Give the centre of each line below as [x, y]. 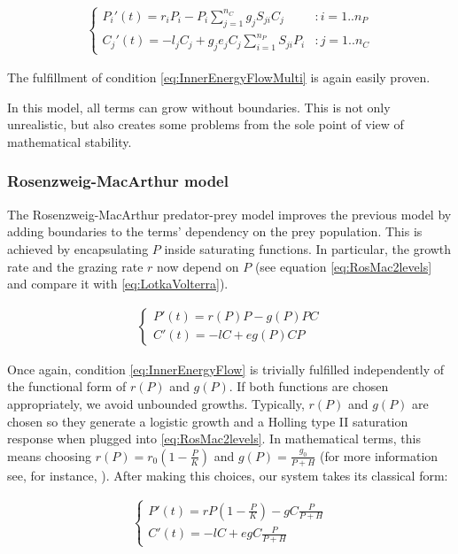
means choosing [50, 455]
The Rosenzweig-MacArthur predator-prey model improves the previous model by [229, 214]
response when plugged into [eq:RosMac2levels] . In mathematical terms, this [214, 439]
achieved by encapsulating [78, 248]
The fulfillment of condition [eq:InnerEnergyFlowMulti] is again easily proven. [219, 77]
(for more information [379, 455]
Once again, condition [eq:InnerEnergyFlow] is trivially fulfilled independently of [226, 369]
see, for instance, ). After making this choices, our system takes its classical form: [228, 475]
